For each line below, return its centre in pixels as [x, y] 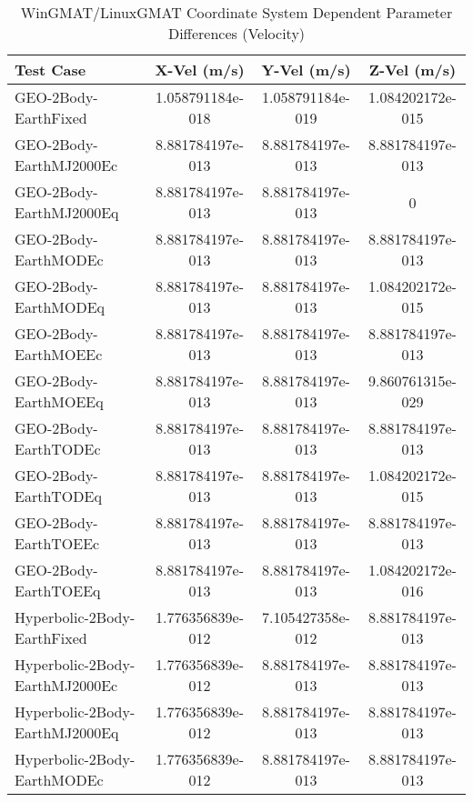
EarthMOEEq [59, 401]
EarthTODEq [58, 496]
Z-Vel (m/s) [413, 70]
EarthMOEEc [59, 354]
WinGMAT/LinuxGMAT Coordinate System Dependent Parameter [236, 12]
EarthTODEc [58, 449]
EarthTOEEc [57, 543]
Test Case [50, 70]
